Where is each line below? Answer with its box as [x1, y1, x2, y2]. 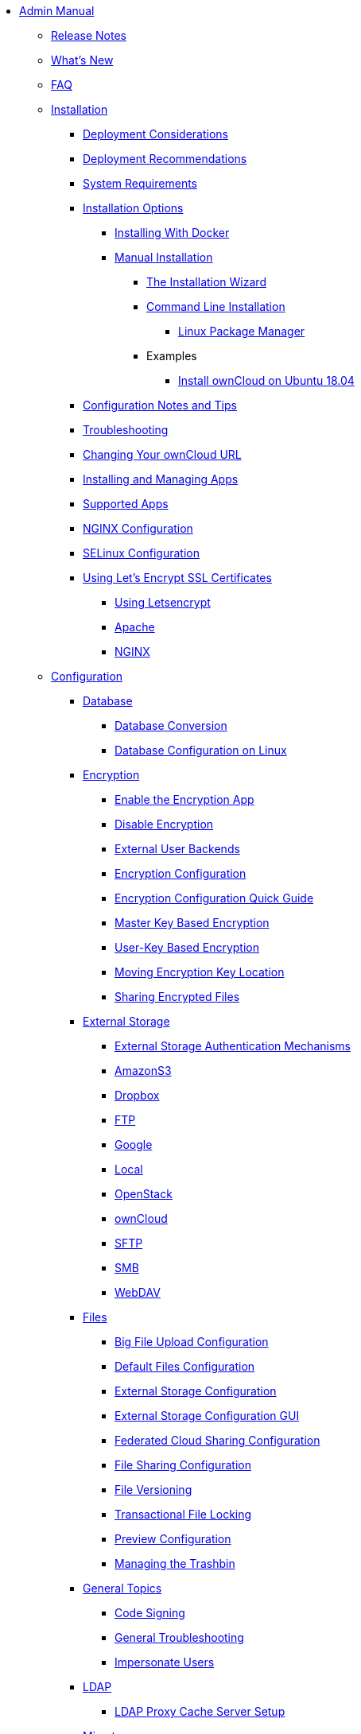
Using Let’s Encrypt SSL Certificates [83, 571, 272, 584]
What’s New [51, 53, 114, 67]
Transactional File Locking [115, 1507, 252, 1521]
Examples [146, 349, 197, 363]
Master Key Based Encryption [115, 916, 270, 929]
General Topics [83, 1581, 162, 1595]
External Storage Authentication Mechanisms [115, 1039, 351, 1053]
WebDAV [115, 1286, 161, 1299]
